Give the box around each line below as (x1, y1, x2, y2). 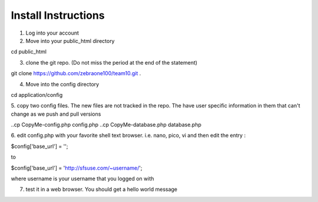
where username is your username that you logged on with (11, 175, 154, 182)
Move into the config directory (25, 80, 100, 87)
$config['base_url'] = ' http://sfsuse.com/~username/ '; (11, 164, 143, 171)
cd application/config (11, 91, 63, 98)
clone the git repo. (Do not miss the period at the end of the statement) (25, 59, 197, 66)
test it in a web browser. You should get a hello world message (25, 186, 178, 193)
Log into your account (25, 29, 79, 36)
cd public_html (11, 48, 47, 55)
